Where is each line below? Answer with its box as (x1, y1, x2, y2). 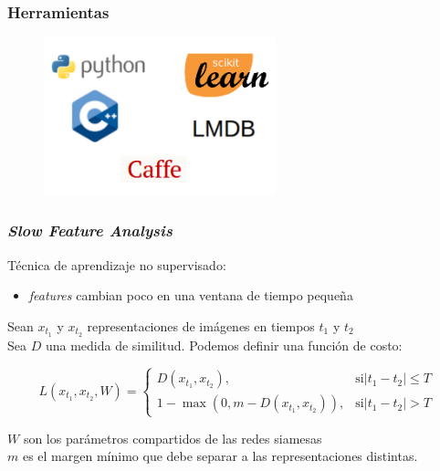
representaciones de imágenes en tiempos (87, 316, 315, 335)
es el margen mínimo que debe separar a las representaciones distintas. (22, 446, 418, 466)
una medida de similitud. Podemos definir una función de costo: (45, 335, 403, 354)
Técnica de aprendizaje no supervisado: (7, 255, 226, 274)
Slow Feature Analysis (7, 219, 173, 242)
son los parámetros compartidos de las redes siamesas (23, 428, 322, 447)
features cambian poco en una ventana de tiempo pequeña (28, 286, 353, 305)
